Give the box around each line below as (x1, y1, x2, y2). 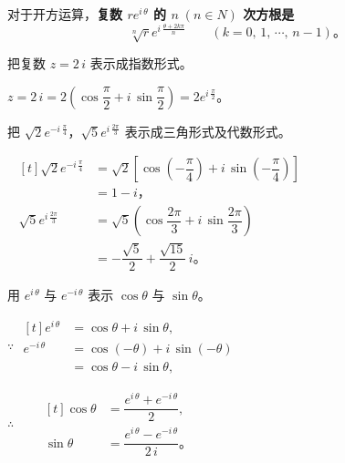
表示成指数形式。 (89, 54, 193, 73)
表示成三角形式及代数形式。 (124, 121, 291, 140)
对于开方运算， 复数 (7, 5, 122, 23)
